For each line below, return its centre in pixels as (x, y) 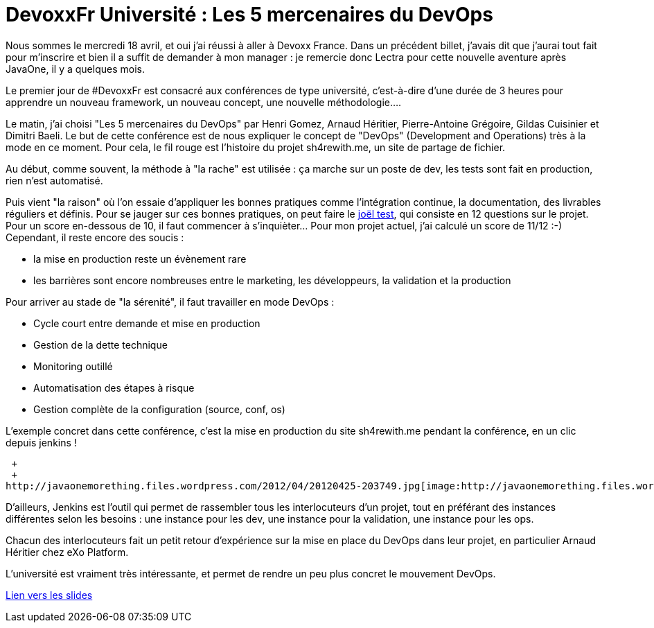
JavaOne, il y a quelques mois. (75, 69)
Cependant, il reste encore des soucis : (95, 237)
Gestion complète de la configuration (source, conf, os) (159, 409)
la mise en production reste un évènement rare (140, 259)
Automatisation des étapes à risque (114, 387)
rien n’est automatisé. (54, 180)
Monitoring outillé (73, 366)
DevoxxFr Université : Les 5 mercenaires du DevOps (249, 15)
